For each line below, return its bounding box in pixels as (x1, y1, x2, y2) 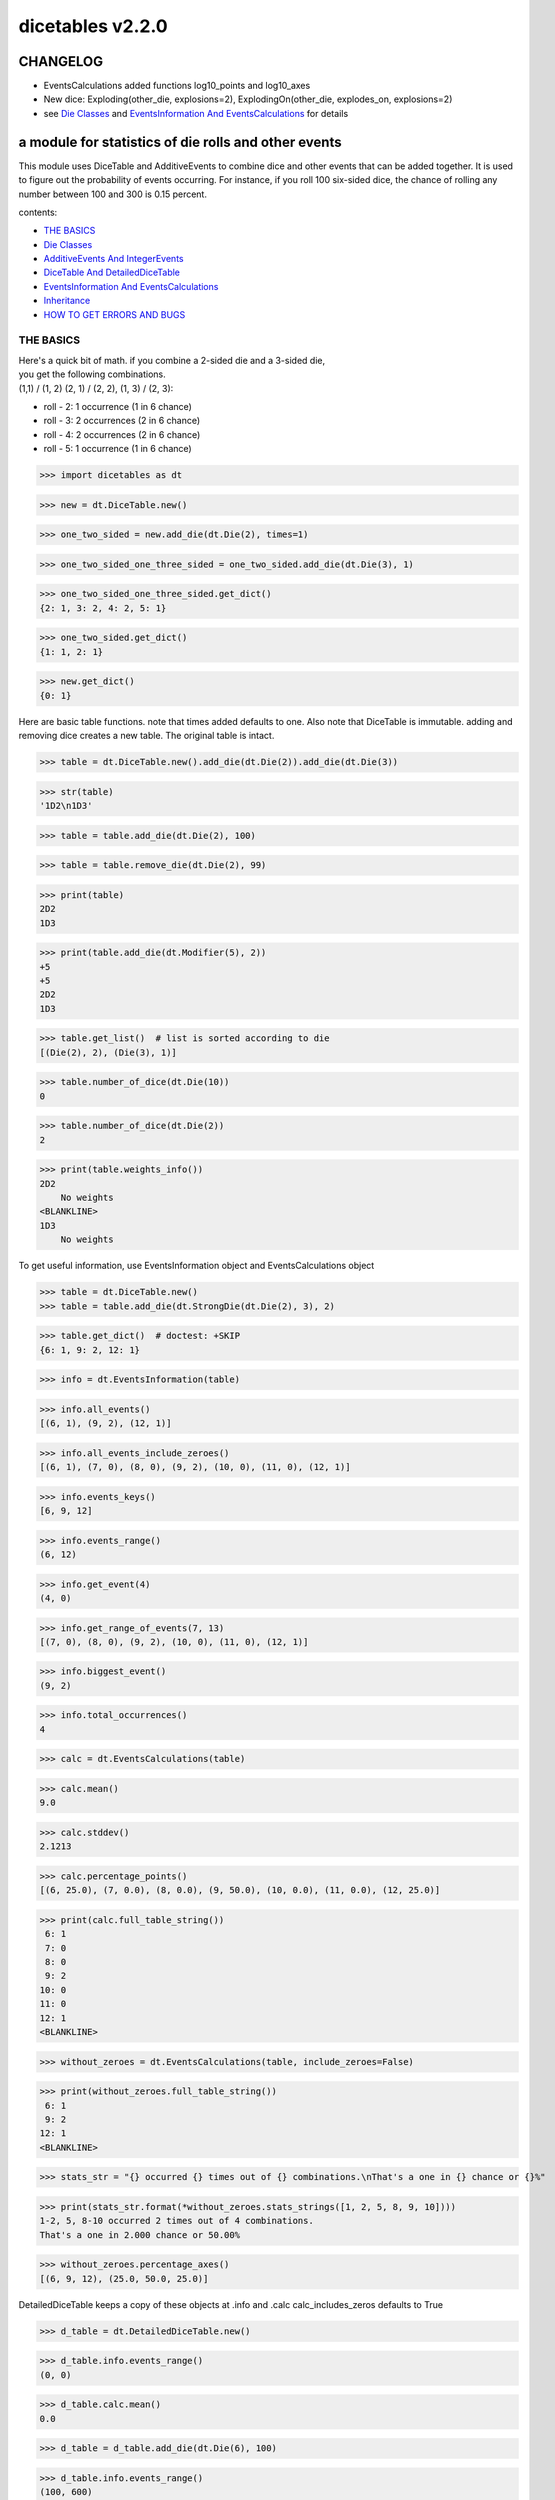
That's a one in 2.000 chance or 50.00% (39, 2229, 240, 2240)
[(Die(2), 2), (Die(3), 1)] (39, 1046, 177, 1058)
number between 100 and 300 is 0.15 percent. (18, 188, 207, 200)
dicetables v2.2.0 (18, 15, 169, 37)
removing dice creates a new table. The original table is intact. (18, 730, 275, 742)
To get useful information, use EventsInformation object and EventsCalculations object (18, 1260, 375, 1272)
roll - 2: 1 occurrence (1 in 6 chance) (43, 400, 192, 412)
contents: (18, 206, 58, 218)
